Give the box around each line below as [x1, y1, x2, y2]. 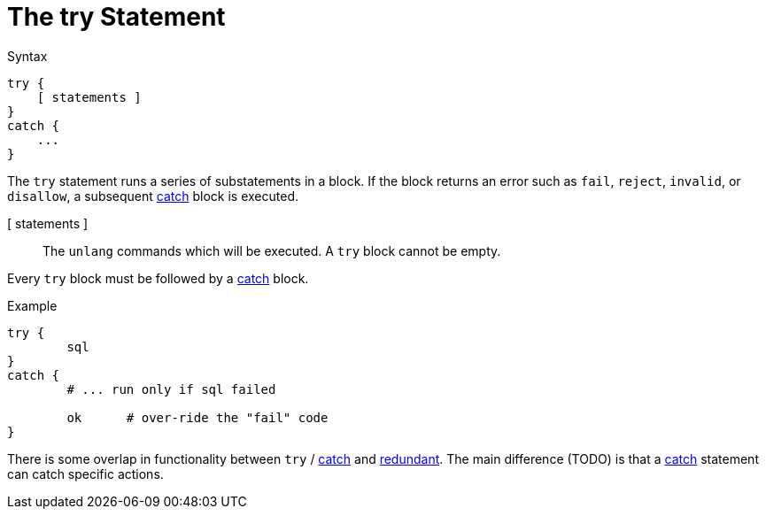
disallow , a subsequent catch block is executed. [7, 188, 298, 204]
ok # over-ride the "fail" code [66, 410, 329, 425]
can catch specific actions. [7, 466, 164, 481]
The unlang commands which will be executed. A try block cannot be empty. [43, 243, 501, 258]
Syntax [7, 48, 48, 64]
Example [7, 297, 58, 313]
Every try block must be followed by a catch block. [7, 270, 309, 286]
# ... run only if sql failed [66, 381, 276, 397]
